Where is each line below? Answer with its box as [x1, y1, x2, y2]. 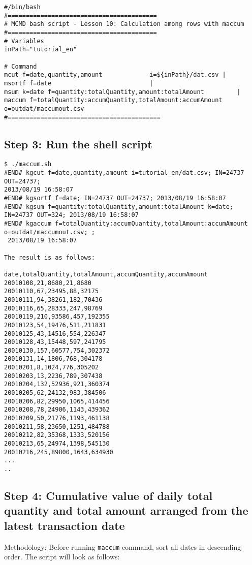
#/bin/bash [4, 4, 41, 11]
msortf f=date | [4, 79, 153, 87]
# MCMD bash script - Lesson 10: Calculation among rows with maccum [4, 20, 244, 28]
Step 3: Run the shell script [4, 136, 152, 151]
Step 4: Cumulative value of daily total [4, 488, 213, 504]
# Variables [4, 37, 44, 45]
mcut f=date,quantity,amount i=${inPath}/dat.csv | [4, 71, 226, 79]
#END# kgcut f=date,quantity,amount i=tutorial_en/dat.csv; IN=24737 [4, 169, 244, 177]
